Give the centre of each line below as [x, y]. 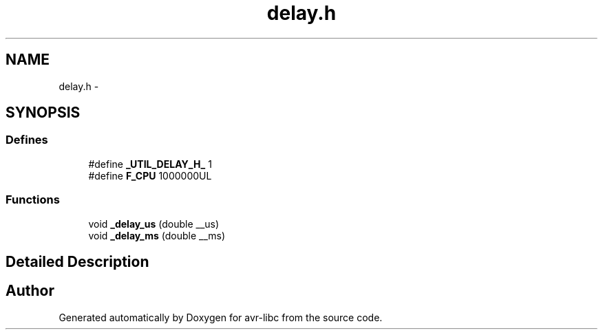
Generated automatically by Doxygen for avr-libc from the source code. [221, 317]
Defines [27, 140]
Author [30, 291]
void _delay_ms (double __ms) [157, 235]
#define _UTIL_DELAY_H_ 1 [150, 164]
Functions [33, 200]
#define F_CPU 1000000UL [150, 175]
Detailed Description [77, 261]
